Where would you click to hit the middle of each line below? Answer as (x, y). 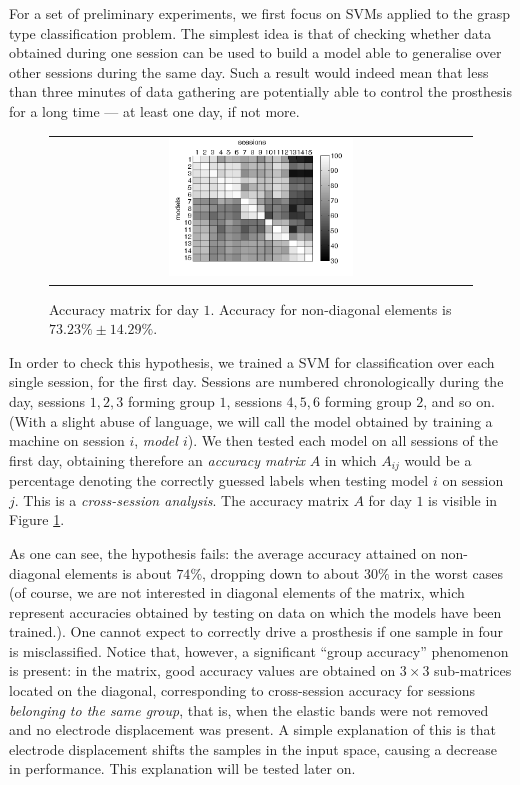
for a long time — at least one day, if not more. (154, 110)
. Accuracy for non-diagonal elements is (331, 308)
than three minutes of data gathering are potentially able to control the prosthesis (260, 91)
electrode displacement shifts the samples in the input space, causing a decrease (253, 748)
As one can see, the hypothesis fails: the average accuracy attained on (223, 552)
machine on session (67, 440)
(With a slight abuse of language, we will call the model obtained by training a (251, 420)
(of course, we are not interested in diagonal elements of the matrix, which (237, 592)
